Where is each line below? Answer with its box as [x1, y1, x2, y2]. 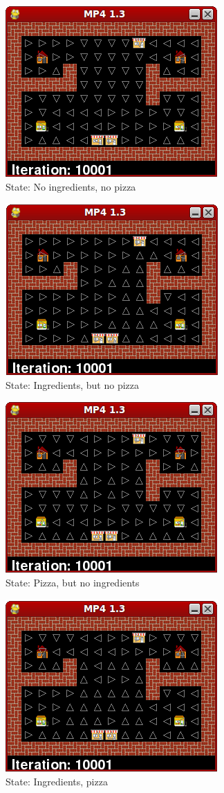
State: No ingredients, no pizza [6, 179, 136, 193]
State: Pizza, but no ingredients [6, 575, 140, 589]
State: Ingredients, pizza [6, 774, 108, 789]
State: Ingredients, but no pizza [6, 377, 140, 392]
